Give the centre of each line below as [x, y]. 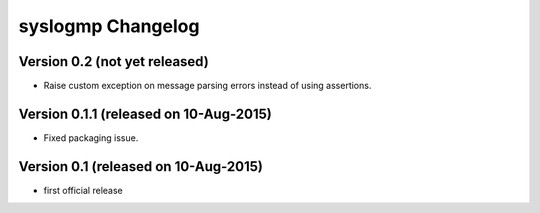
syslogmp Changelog [109, 26]
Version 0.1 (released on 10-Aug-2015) [141, 166]
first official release [83, 190]
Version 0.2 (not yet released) [113, 61]
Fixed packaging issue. [91, 137]
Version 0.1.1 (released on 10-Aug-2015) [145, 113]
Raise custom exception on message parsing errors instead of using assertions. [207, 86]
